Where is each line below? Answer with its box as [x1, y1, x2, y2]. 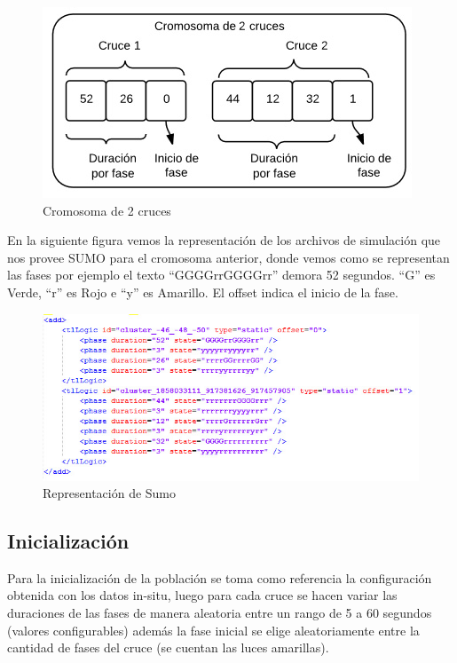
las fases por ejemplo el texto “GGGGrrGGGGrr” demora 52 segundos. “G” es [7, 265, 436, 284]
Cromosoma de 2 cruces [43, 201, 171, 219]
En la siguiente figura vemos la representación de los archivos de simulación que [7, 231, 441, 249]
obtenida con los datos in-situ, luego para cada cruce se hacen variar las [7, 586, 398, 604]
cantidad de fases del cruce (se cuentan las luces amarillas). [7, 638, 329, 657]
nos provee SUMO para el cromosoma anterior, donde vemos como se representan [7, 248, 450, 266]
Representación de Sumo [43, 484, 177, 502]
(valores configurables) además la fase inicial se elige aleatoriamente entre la [7, 620, 420, 639]
